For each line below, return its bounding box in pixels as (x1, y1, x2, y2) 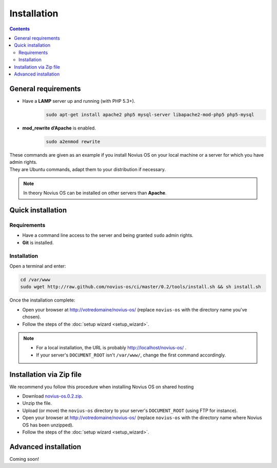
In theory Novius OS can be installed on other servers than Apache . (23, 190, 167, 196)
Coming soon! (9, 456, 39, 462)
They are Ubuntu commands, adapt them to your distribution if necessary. (9, 166, 166, 172)
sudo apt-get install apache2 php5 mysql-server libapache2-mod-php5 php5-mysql (46, 111, 254, 118)
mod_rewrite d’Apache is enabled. (22, 125, 96, 131)
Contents (9, 26, 30, 32)
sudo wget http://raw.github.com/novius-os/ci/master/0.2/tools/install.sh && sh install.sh (20, 284, 261, 290)
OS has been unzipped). (22, 422, 74, 428)
